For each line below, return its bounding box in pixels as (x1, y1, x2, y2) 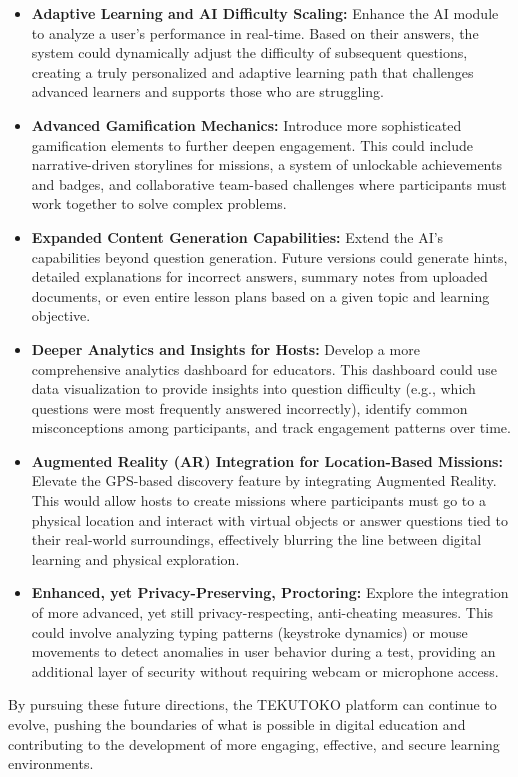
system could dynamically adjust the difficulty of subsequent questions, (31, 42, 468, 63)
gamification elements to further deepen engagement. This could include (31, 134, 474, 155)
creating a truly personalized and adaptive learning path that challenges (31, 61, 474, 82)
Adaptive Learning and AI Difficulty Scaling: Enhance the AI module (31, 3, 499, 23)
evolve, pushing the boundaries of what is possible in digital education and (8, 714, 466, 734)
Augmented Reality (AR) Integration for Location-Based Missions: (31, 450, 503, 471)
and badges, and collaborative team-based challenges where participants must (31, 173, 507, 194)
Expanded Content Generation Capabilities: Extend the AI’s (31, 226, 444, 247)
